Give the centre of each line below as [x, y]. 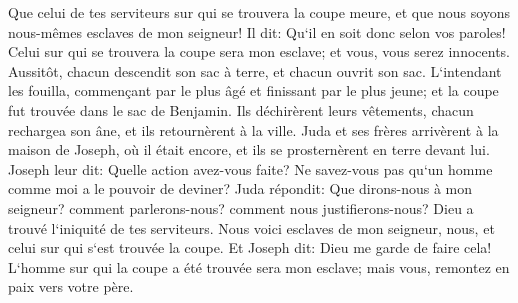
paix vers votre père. [71, 286]
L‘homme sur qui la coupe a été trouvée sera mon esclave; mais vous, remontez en [259, 266]
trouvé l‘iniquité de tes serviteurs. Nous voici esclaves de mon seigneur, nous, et [251, 227]
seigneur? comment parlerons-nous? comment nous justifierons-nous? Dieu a [241, 207]
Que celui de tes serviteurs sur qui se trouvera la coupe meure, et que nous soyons [259, 12]
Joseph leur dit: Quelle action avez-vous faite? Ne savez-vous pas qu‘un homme [250, 168]
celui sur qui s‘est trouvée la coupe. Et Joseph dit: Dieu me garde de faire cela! [250, 247]
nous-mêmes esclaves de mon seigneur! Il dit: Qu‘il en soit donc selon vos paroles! [257, 31]
